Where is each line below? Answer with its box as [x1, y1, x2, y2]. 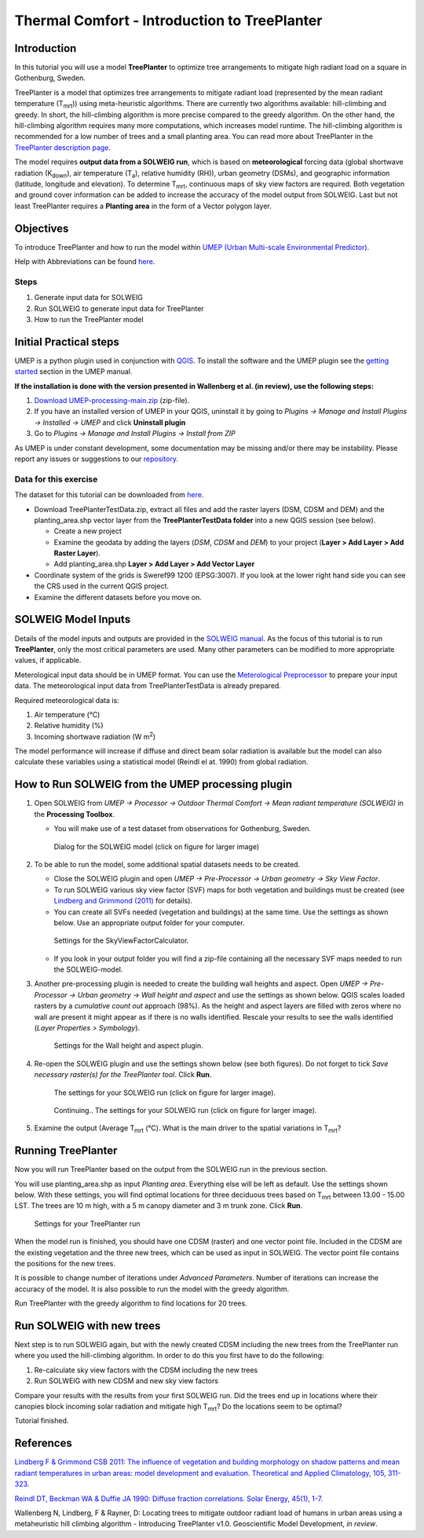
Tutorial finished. [14, 1416, 69, 1426]
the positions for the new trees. [14, 1259, 115, 1268]
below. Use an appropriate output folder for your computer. [53, 917, 245, 927]
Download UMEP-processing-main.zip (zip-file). [34, 396, 190, 405]
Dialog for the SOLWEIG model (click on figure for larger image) [53, 841, 260, 851]
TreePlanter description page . [14, 142, 111, 152]
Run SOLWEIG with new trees [14, 1319, 161, 1332]
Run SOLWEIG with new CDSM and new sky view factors [34, 1376, 219, 1386]
